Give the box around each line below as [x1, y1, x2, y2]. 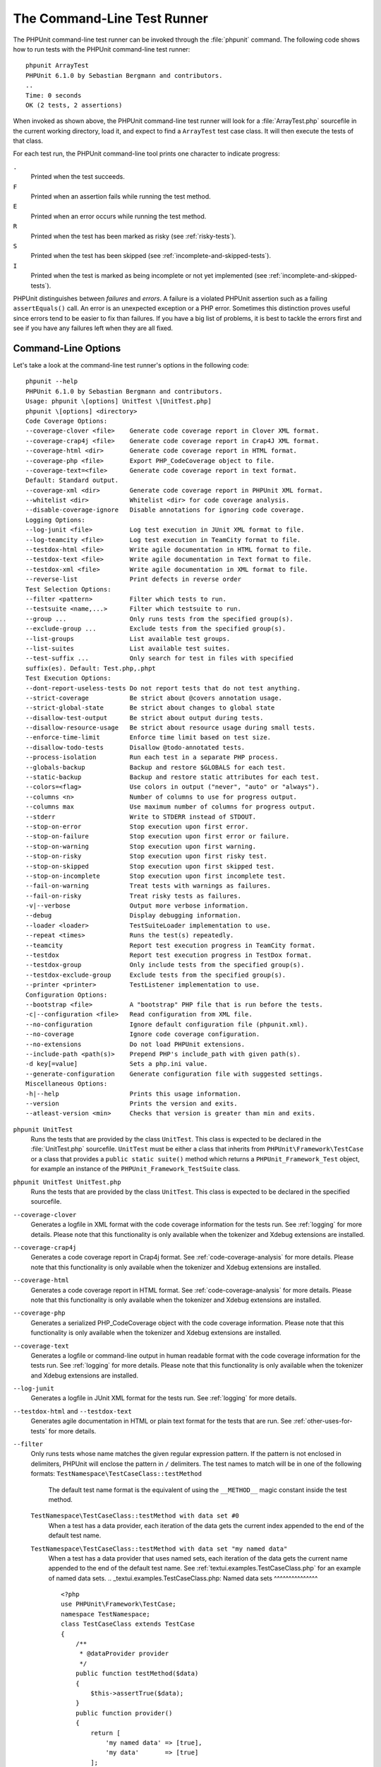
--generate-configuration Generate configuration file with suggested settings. [25, 1069, 324, 1078]
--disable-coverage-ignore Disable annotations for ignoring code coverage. [25, 506, 305, 514]
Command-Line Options [13, 342, 121, 354]
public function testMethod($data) [75, 1669, 199, 1678]
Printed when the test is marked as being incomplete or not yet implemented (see [30, 271, 267, 280]
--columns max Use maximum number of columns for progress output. [25, 803, 316, 811]
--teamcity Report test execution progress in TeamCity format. [25, 941, 316, 949]
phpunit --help [25, 377, 78, 385]
